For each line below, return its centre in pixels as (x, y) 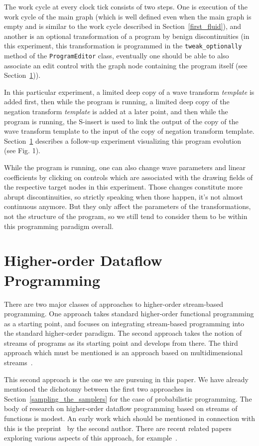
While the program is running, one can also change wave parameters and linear (125, 167)
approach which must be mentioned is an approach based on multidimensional (124, 352)
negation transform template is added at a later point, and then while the (116, 111)
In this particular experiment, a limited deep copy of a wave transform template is (129, 92)
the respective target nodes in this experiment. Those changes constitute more (123, 187)
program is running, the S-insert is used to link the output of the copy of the (121, 121)
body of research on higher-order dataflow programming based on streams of (121, 408)
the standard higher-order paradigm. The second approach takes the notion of (123, 333)
